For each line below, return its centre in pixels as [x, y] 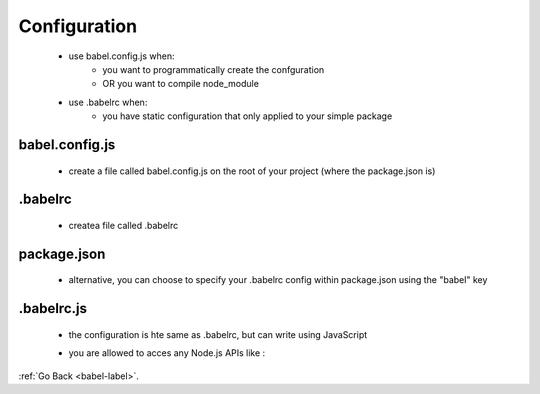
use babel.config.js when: [121, 56]
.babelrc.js [52, 308]
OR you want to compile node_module [181, 84]
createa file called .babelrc [123, 225]
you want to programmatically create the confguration [213, 69]
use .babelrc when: [108, 102]
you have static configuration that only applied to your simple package [247, 116]
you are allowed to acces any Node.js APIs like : [167, 353]
